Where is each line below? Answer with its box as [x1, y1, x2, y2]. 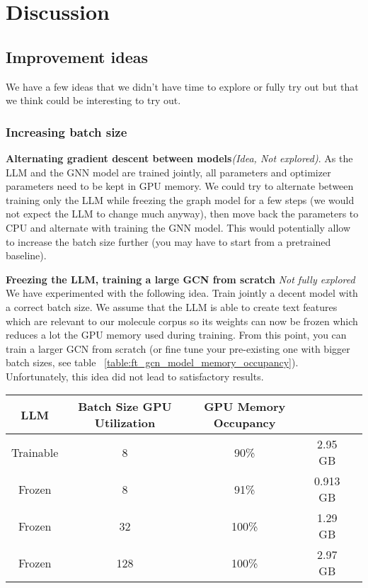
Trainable [11, 443, 59, 460]
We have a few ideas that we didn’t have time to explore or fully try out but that [6, 79, 359, 94]
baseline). [6, 248, 47, 263]
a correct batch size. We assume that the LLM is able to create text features [6, 299, 338, 314]
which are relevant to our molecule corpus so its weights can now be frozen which [6, 313, 358, 328]
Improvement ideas [6, 45, 149, 67]
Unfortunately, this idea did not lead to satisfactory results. [6, 368, 264, 383]
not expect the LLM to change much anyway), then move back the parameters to [6, 206, 359, 221]
